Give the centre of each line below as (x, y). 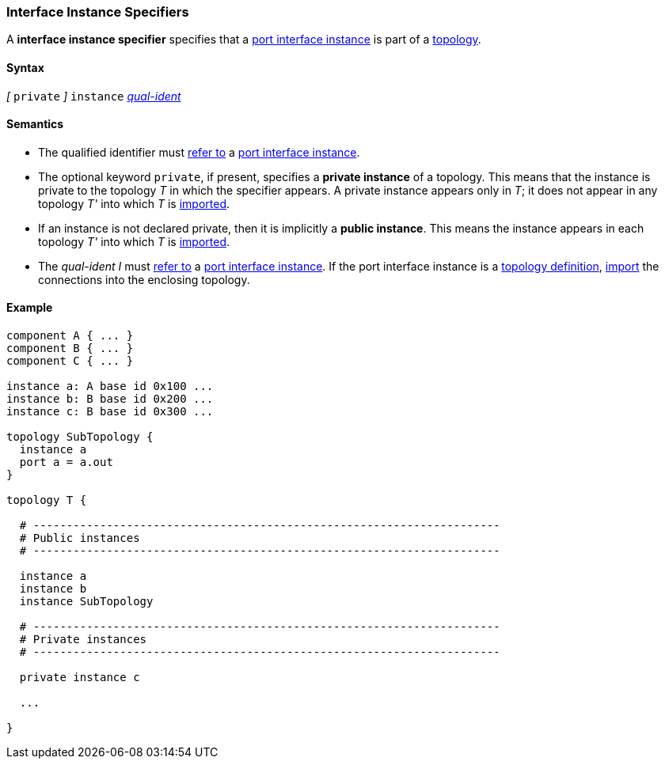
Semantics (35, 124)
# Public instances (80, 538)
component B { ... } (70, 348)
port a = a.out (66, 462)
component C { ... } (70, 361)
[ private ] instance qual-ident (94, 96)
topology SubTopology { (80, 437)
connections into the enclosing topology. (144, 279)
